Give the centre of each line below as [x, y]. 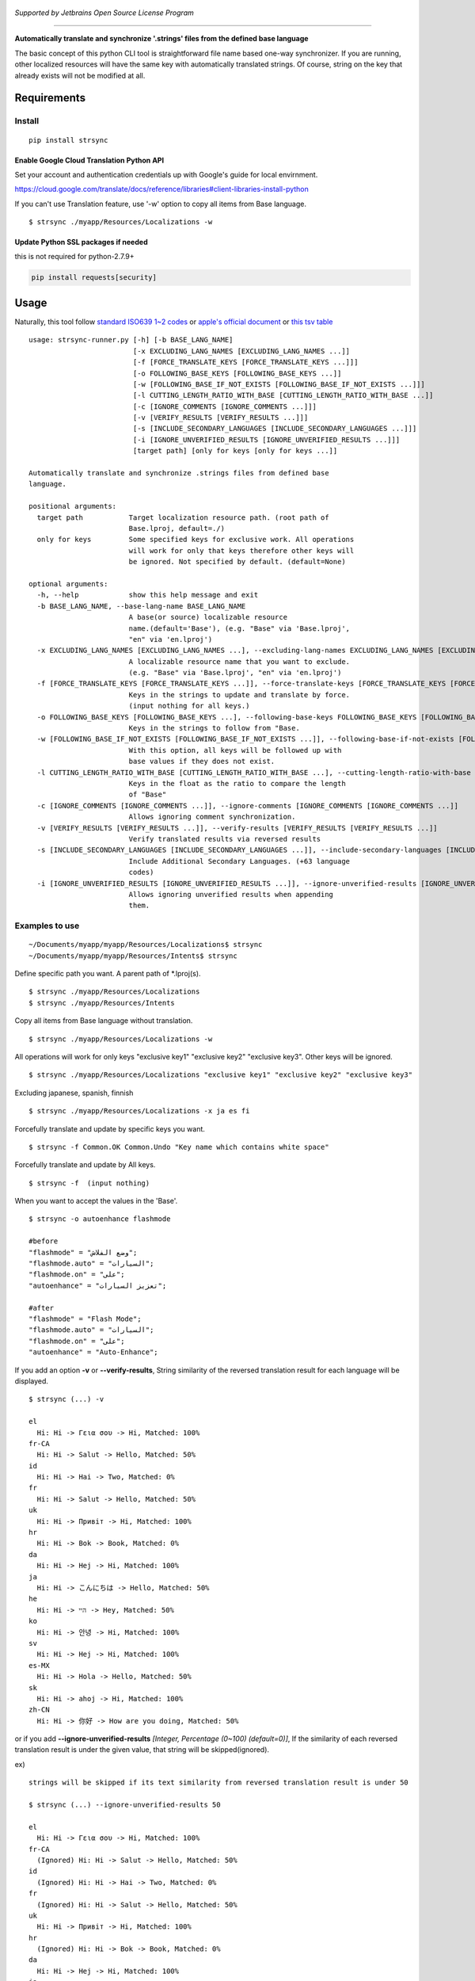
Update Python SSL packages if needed [81, 242]
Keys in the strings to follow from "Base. [214, 728]
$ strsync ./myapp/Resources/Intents [102, 1003]
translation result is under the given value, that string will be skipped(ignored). [142, 1750]
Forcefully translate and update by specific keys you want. [110, 1128]
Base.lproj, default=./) [177, 528]
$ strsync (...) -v [66, 1399]
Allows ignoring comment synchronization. [212, 817]
